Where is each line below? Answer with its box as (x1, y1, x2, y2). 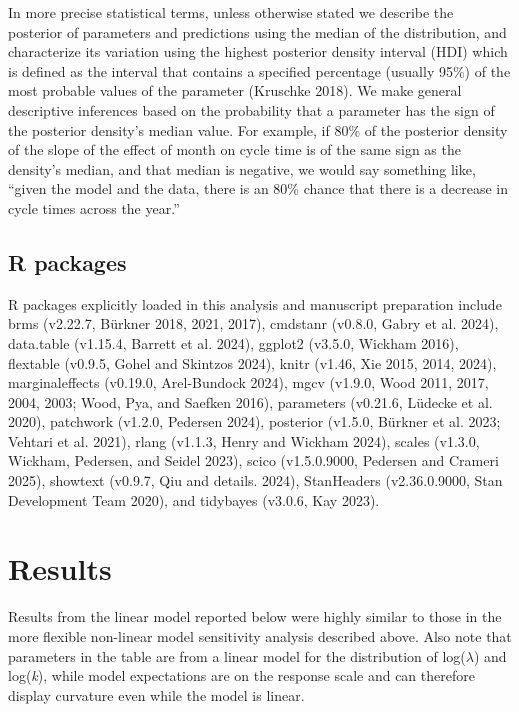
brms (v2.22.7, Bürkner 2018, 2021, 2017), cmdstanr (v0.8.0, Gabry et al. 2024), (8, 313, 499, 334)
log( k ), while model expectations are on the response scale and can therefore (8, 665, 475, 686)
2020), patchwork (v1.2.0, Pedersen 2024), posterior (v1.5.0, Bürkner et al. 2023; (8, 411, 501, 432)
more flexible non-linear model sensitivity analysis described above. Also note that (8, 625, 512, 646)
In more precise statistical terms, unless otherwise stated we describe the (8, 2, 454, 22)
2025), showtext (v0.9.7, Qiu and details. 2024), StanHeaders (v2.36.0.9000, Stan (8, 470, 503, 491)
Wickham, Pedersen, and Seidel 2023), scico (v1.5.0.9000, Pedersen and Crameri (8, 450, 499, 471)
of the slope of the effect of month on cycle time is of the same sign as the (8, 139, 461, 160)
